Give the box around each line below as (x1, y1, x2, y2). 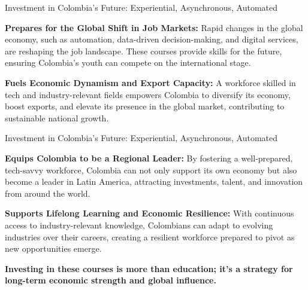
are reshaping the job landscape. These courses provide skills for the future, (5, 44, 282, 57)
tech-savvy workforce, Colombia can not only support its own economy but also (5, 163, 297, 176)
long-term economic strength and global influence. (5, 274, 216, 286)
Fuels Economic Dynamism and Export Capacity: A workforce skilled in (5, 76, 296, 88)
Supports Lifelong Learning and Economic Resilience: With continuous (5, 207, 294, 219)
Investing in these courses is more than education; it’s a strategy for (5, 262, 293, 274)
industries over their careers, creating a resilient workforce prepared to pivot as (5, 230, 295, 243)
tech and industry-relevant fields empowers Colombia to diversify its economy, (5, 88, 291, 100)
